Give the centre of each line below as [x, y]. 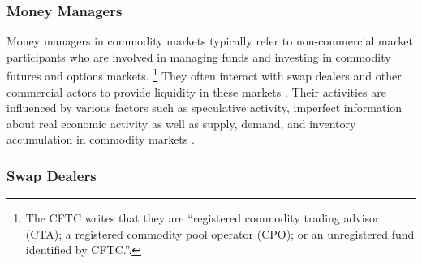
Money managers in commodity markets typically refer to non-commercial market [210, 41]
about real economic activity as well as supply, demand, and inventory [181, 123]
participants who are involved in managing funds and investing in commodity [199, 56]
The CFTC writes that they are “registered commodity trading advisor [202, 218]
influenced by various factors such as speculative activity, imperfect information [205, 108]
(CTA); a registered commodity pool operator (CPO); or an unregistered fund [220, 233]
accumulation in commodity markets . [101, 139]
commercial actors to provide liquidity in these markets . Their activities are [196, 91]
